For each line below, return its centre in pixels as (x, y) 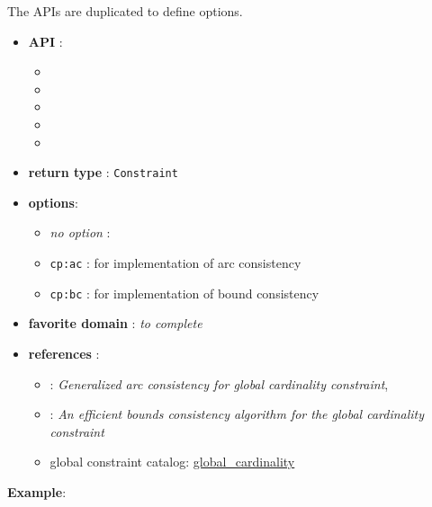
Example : (37, 491)
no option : (80, 232)
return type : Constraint (103, 172)
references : (64, 353)
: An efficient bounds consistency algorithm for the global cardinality (237, 414)
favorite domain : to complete (115, 323)
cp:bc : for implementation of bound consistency (184, 293)
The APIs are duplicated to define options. (125, 11)
